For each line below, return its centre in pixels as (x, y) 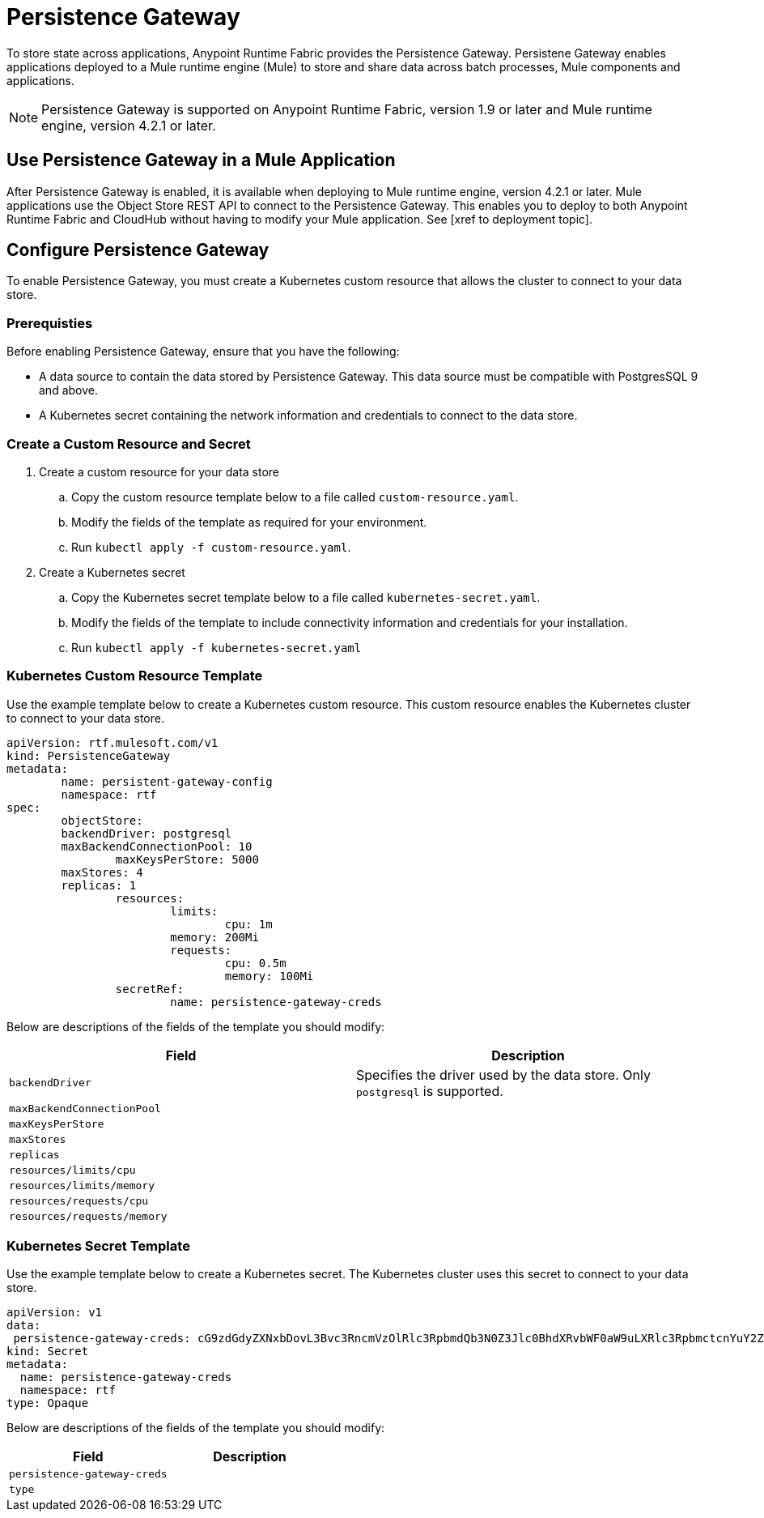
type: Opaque (48, 1403)
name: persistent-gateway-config (167, 781)
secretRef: (150, 989)
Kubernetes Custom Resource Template (135, 676)
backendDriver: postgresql (146, 833)
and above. (68, 390)
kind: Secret (48, 1352)
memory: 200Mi (214, 937)
